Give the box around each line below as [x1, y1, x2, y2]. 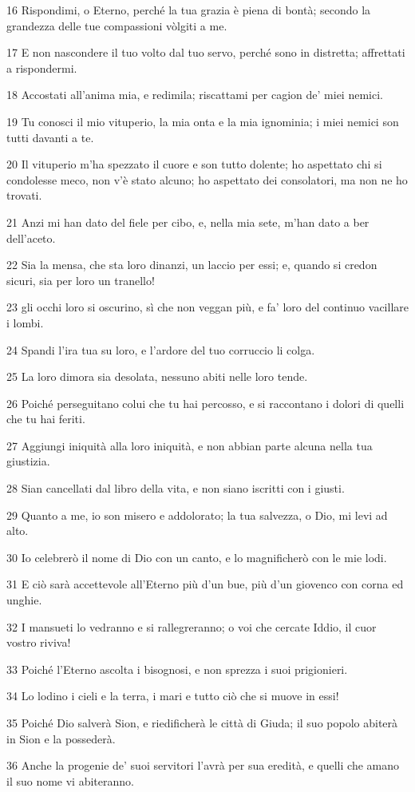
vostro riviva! [6, 634, 71, 651]
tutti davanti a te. [6, 129, 94, 145]
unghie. [6, 592, 42, 608]
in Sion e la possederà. [6, 730, 116, 746]
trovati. [6, 187, 42, 204]
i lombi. [6, 314, 44, 331]
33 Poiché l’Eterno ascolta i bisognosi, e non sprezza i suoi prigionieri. [6, 660, 348, 677]
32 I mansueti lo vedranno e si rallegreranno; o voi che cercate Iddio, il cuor [6, 618, 377, 635]
